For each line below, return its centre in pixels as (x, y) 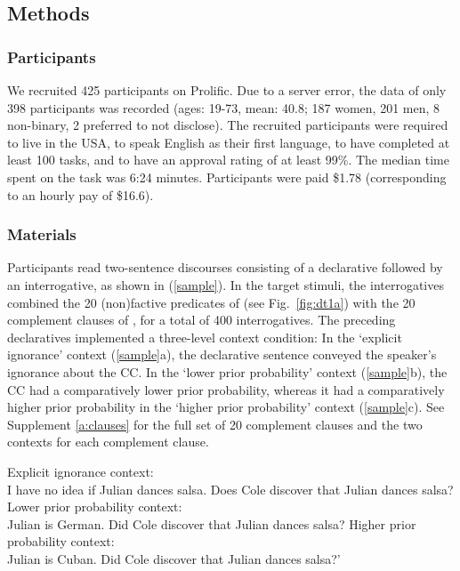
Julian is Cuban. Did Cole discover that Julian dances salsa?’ (174, 558)
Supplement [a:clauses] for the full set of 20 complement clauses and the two (215, 424)
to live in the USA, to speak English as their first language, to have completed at (229, 142)
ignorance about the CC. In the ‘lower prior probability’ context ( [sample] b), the (227, 371)
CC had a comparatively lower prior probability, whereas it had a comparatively (226, 389)
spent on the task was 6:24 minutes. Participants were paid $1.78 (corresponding (227, 177)
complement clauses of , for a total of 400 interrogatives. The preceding (202, 320)
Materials (42, 234)
